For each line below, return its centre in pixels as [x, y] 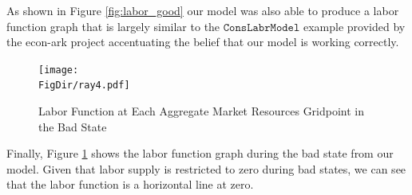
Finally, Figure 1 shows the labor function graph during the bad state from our [200, 153]
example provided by [354, 26]
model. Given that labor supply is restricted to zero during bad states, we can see [206, 168]
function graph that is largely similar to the [113, 26]
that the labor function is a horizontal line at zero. [130, 184]
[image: [59, 70]
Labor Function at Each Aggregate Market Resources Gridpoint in [202, 111]
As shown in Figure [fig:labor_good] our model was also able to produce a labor [203, 10]
